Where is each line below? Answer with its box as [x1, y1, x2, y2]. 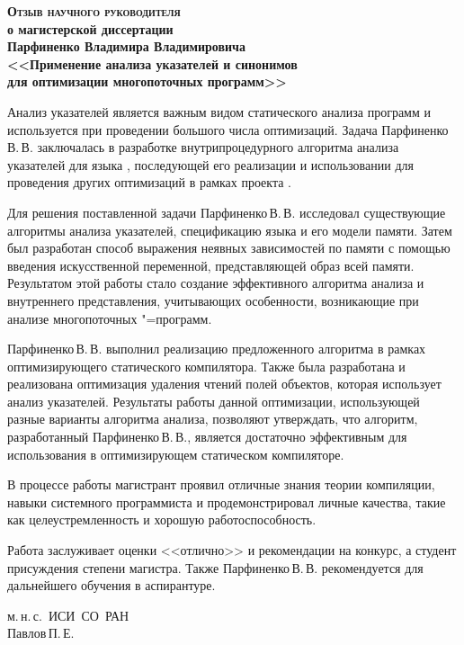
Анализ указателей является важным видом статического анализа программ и [7, 102, 431, 121]
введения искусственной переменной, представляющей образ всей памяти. [7, 255, 415, 274]
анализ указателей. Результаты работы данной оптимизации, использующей [7, 391, 420, 410]
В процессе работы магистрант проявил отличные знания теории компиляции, [7, 475, 435, 494]
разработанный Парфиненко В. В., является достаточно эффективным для [7, 427, 407, 446]
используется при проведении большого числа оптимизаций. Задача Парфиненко [7, 120, 449, 139]
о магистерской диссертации [7, 19, 174, 38]
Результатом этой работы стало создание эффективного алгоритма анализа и [7, 273, 424, 292]
